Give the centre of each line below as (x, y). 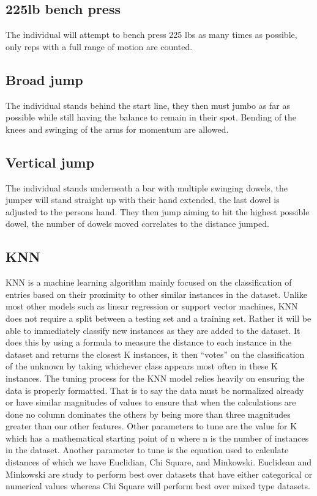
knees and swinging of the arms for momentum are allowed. (117, 129)
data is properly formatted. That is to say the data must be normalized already (155, 390)
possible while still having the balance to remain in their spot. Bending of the (151, 117)
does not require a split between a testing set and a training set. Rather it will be (158, 318)
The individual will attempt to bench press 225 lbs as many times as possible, (151, 35)
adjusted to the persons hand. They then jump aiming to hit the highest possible (158, 211)
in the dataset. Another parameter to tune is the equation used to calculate (147, 450)
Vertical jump (50, 162)
